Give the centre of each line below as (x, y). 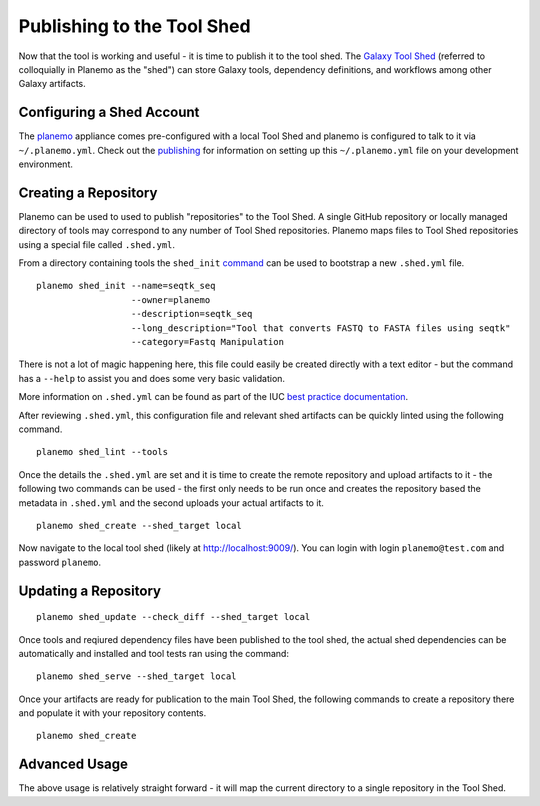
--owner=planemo (170, 299)
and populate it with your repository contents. (112, 713)
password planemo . (60, 562)
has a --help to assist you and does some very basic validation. (151, 378)
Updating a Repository (90, 590)
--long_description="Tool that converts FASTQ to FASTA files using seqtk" (320, 328)
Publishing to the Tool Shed (134, 26)
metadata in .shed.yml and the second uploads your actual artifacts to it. (171, 502)
